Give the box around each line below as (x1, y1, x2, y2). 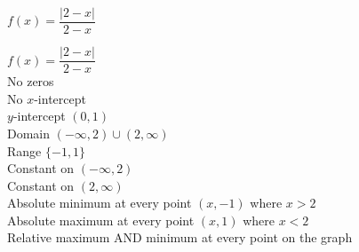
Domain (7, 123, 51, 142)
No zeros (7, 72, 54, 91)
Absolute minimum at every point (7, 193, 192, 212)
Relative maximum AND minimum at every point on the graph (7, 228, 353, 247)
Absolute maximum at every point (7, 210, 195, 229)
